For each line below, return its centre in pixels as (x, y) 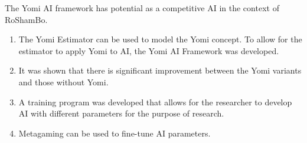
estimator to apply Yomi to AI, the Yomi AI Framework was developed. (149, 50)
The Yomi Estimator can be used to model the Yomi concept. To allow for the (160, 39)
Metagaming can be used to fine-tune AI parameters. (115, 133)
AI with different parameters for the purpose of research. (121, 113)
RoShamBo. (26, 19)
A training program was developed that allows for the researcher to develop (155, 102)
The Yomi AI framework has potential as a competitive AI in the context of (142, 8)
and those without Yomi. (63, 82)
